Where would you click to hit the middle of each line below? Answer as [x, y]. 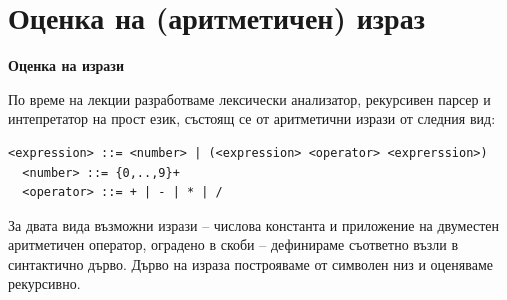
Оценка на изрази [66, 65]
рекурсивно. [44, 283]
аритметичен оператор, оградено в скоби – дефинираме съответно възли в [233, 244]
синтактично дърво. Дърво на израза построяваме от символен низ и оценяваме [250, 263]
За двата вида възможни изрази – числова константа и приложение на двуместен [254, 224]
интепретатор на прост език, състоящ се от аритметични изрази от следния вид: [252, 118]
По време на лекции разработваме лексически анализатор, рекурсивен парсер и [249, 98]
